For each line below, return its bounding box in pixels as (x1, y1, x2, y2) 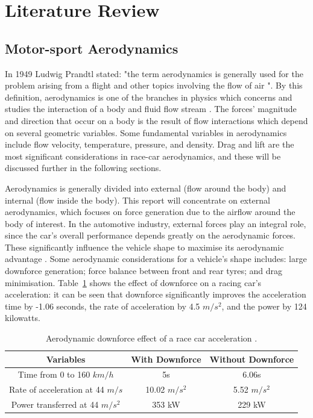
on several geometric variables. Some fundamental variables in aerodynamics (5, 126, 287, 139)
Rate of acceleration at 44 (9, 383, 104, 396)
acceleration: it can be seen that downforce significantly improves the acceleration (5, 288, 306, 301)
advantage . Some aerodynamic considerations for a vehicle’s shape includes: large (5, 252, 307, 265)
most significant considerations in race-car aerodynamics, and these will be (5, 149, 281, 162)
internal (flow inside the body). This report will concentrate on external (5, 193, 270, 206)
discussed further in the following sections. (5, 161, 162, 174)
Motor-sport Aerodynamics (5, 39, 179, 57)
